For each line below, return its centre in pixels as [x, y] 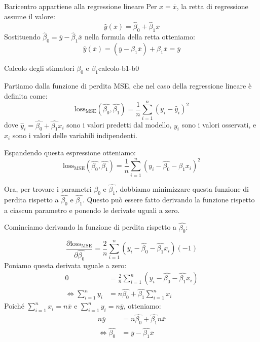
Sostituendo [22, 37]
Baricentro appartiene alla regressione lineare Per [81, 6]
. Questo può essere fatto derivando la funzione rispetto [169, 199]
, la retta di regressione [212, 6]
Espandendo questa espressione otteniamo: [70, 152]
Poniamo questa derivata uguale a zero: [65, 265]
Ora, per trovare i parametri [48, 188]
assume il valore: [30, 16]
